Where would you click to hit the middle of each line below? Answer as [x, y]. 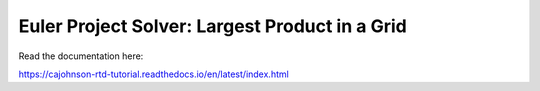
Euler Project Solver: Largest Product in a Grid [212, 26]
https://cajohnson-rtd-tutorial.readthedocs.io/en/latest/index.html [153, 74]
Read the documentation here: [81, 56]
